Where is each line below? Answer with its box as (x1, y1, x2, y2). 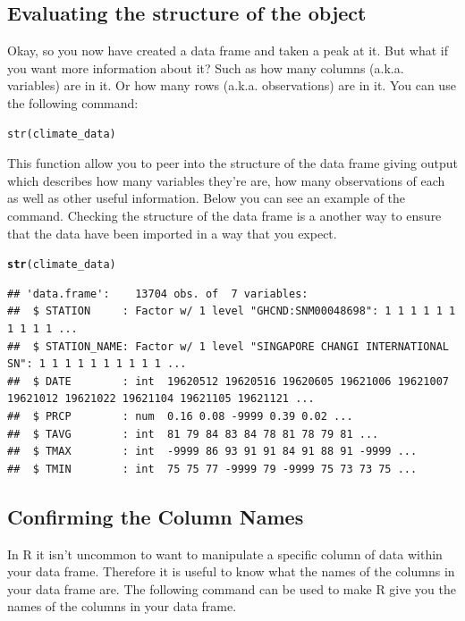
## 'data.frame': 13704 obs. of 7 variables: (7, 287, 309, 300)
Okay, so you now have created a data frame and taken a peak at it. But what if (7, 41, 449, 60)
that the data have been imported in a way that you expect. (7, 223, 337, 242)
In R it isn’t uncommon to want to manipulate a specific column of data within (7, 544, 443, 563)
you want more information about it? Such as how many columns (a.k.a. (7, 58, 404, 77)
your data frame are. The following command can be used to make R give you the (7, 579, 457, 598)
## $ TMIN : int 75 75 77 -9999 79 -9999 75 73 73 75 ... (7, 462, 418, 475)
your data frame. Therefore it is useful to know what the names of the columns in (7, 562, 455, 581)
